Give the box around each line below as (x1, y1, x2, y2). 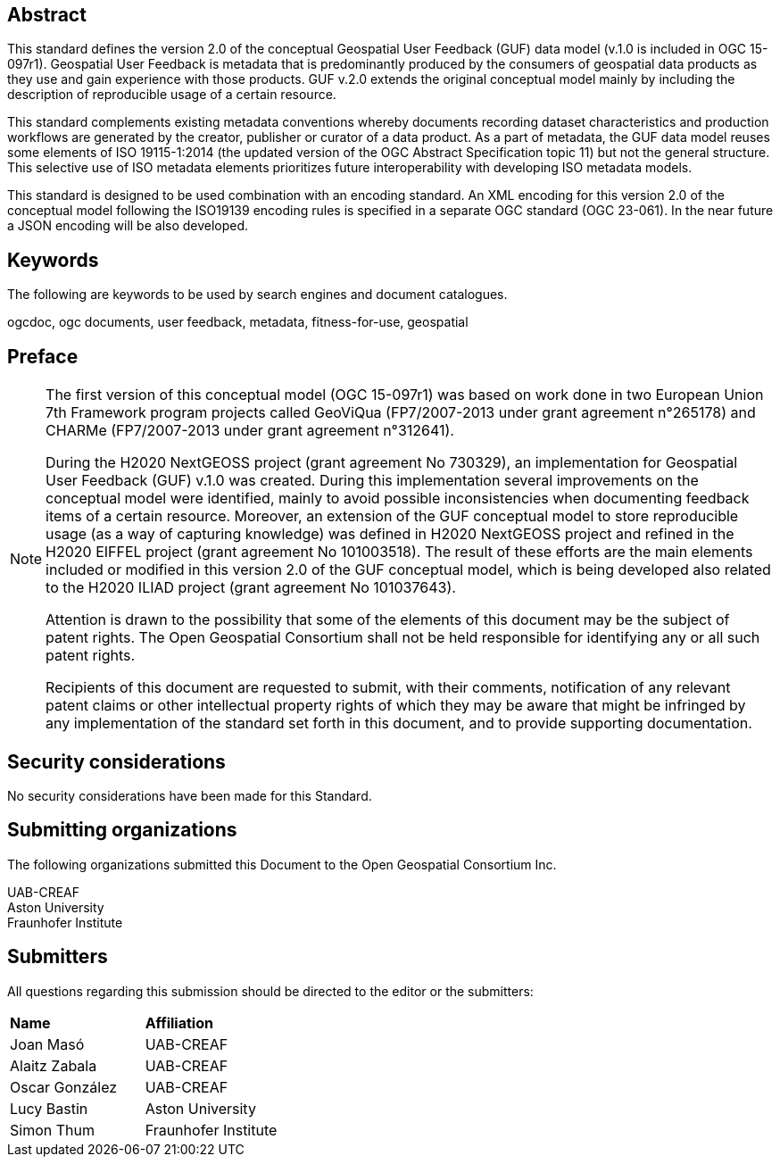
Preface (7, 345, 79, 368)
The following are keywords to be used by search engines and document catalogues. (7, 287, 508, 303)
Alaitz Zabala (10, 1056, 97, 1075)
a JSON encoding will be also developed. (7, 218, 249, 234)
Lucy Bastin (10, 1099, 88, 1118)
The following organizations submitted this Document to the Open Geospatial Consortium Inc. (7, 856, 557, 872)
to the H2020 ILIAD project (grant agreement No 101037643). (46, 578, 456, 597)
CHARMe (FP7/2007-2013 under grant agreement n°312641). (46, 421, 454, 440)
